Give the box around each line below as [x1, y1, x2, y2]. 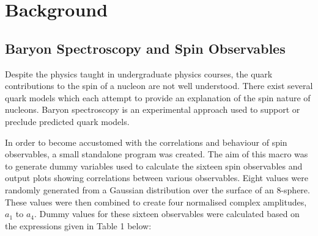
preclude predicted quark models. [5, 115, 130, 127]
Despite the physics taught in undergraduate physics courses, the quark [5, 67, 273, 80]
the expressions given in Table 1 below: [5, 219, 152, 232]
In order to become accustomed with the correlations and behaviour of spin [5, 135, 287, 148]
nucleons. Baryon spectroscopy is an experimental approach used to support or [5, 103, 300, 116]
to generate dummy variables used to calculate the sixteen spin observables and [5, 159, 303, 172]
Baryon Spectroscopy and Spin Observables [5, 38, 286, 57]
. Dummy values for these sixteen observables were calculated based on [34, 207, 300, 220]
